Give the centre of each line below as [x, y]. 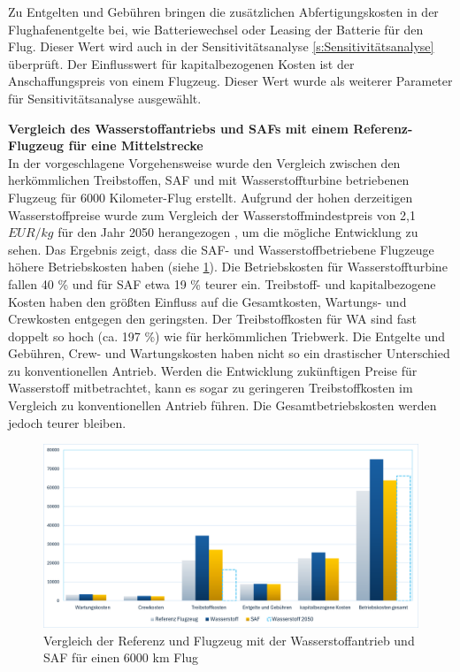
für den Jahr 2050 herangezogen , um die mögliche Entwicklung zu [238, 232]
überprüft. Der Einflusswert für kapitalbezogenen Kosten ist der [181, 63]
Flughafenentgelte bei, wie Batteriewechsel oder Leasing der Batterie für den [216, 29]
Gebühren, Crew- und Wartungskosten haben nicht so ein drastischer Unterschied [229, 353]
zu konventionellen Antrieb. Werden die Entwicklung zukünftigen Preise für [213, 370]
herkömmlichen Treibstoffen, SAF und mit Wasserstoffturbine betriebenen [209, 180]
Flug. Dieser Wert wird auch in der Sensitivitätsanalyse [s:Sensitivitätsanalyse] [221, 46]
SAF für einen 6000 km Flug [121, 657]
